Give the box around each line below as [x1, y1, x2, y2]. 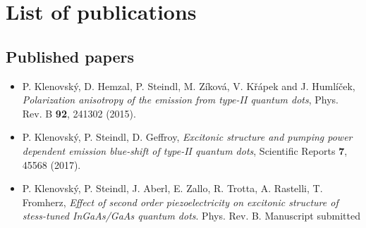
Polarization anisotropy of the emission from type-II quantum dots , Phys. [22, 92, 338, 107]
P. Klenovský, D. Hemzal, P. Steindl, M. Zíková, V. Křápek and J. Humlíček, [22, 78, 355, 93]
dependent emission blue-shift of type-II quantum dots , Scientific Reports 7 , [22, 143, 348, 158]
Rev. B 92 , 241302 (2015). [22, 106, 136, 120]
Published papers [6, 45, 135, 67]
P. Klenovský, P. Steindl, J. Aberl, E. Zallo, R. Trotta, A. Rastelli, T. [22, 181, 323, 196]
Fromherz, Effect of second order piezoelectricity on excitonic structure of [22, 194, 338, 209]
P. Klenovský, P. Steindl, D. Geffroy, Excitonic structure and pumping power [22, 129, 353, 144]
